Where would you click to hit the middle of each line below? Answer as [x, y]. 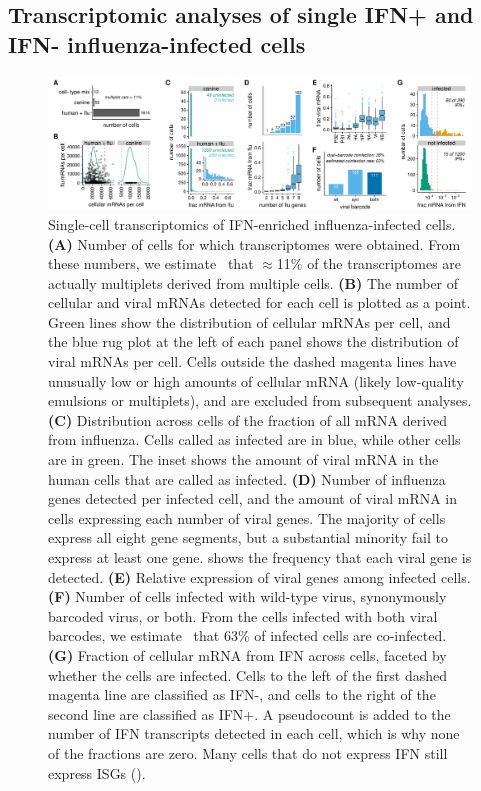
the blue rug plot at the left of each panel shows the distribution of [253, 341]
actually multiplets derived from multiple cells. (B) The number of [253, 282]
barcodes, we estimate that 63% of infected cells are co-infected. [247, 635]
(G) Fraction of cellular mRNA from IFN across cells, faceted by [247, 654]
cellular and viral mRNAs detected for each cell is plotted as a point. [259, 302]
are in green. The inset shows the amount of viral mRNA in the [243, 459]
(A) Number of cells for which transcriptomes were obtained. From [254, 243]
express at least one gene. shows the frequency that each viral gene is [260, 557]
